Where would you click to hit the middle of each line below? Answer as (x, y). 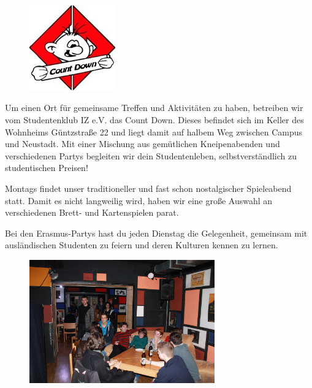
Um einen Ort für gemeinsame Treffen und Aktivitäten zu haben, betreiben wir (154, 108)
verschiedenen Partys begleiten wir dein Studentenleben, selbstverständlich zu (151, 155)
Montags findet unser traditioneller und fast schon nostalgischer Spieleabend (148, 188)
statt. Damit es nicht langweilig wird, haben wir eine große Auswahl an (139, 200)
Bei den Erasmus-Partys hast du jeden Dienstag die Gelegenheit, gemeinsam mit (156, 233)
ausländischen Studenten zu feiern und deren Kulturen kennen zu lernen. (142, 245)
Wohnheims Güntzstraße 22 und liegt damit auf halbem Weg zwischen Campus (154, 131)
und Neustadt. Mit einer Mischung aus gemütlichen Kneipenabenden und (143, 144)
